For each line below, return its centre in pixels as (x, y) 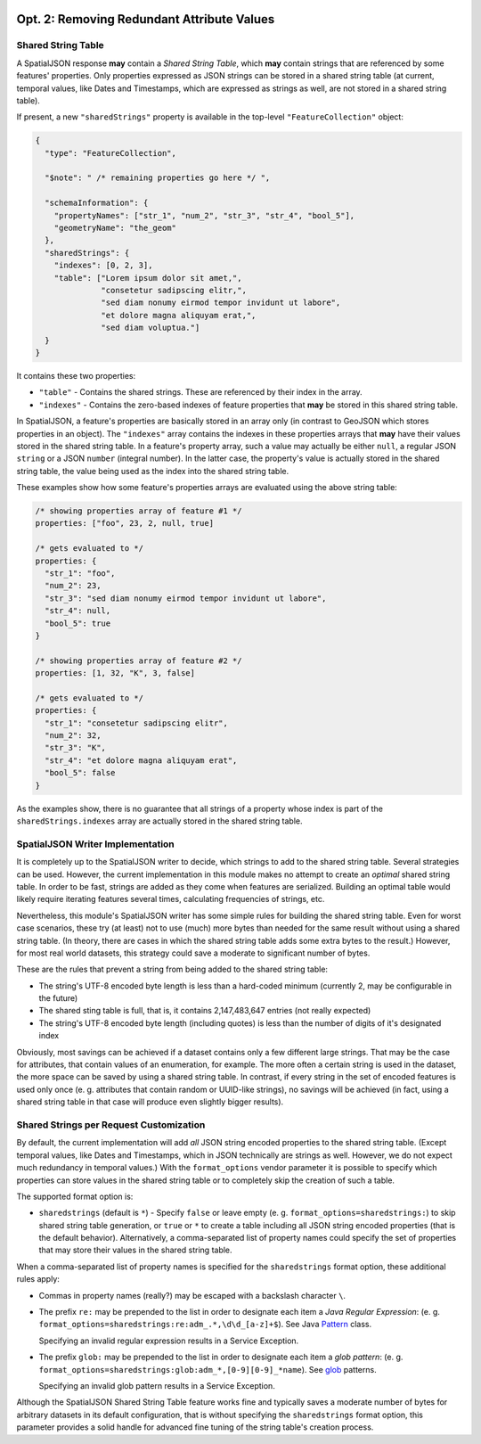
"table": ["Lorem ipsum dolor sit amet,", (148, 278)
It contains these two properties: (76, 375)
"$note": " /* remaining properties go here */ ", (158, 178)
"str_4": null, (78, 611)
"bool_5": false (80, 773)
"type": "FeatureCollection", (111, 153)
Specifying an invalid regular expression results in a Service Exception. (169, 1341)
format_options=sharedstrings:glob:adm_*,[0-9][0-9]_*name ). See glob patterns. (208, 1369)
